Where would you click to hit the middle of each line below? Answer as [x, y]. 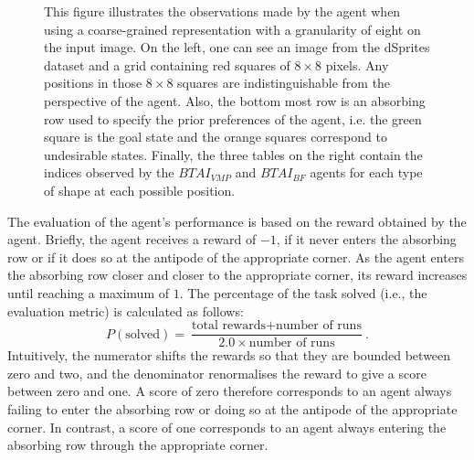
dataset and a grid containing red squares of [167, 64]
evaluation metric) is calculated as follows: [126, 310]
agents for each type [366, 172]
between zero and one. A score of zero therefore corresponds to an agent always [230, 391]
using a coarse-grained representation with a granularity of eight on [232, 29]
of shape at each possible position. [140, 190]
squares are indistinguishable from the [284, 83]
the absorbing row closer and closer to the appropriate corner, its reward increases [237, 275]
